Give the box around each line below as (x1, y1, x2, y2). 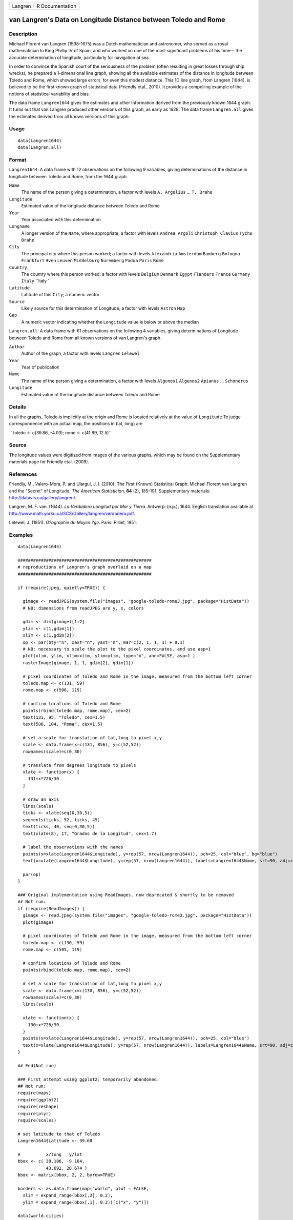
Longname (9, 224, 30, 229)
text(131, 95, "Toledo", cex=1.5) (22, 714, 105, 720)
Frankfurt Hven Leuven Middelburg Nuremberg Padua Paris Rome (21, 258, 164, 264)
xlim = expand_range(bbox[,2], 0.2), (22, 1193, 113, 1198)
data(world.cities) (18, 1213, 64, 1219)
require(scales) (18, 1118, 57, 1123)
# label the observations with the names (22, 844, 124, 850)
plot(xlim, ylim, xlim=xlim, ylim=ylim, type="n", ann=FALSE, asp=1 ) (22, 653, 195, 659)
